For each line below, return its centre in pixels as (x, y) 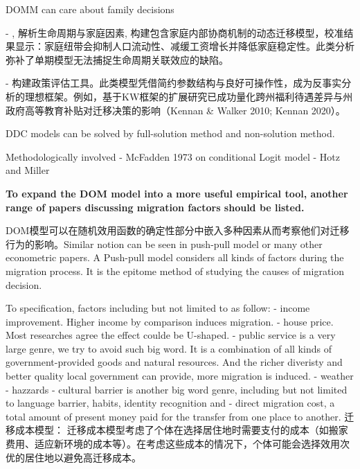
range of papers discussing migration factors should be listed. (155, 207)
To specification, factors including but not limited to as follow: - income (158, 308)
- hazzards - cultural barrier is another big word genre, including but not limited (177, 389)
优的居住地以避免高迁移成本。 (73, 457)
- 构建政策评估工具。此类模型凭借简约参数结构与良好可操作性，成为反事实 (174, 83)
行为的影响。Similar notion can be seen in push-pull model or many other (164, 244)
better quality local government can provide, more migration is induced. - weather (180, 376)
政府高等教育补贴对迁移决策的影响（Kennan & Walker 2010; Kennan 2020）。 (175, 110)
